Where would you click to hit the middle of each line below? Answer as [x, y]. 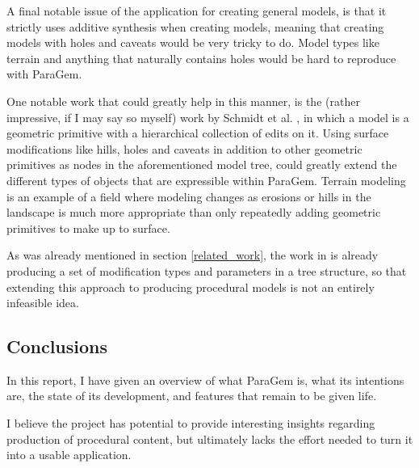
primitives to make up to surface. [88, 228]
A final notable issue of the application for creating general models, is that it [197, 11]
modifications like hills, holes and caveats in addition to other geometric [184, 148]
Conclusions [57, 346]
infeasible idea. [43, 303]
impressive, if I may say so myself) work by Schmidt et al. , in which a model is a [208, 117]
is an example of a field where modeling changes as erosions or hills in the [189, 196]
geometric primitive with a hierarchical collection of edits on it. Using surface [198, 133]
